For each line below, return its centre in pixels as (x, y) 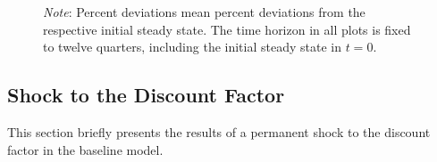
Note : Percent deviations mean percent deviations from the (204, 12)
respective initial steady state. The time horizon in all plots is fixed (227, 29)
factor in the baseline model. (85, 149)
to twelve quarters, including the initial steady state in (192, 47)
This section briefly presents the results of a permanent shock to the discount (219, 131)
